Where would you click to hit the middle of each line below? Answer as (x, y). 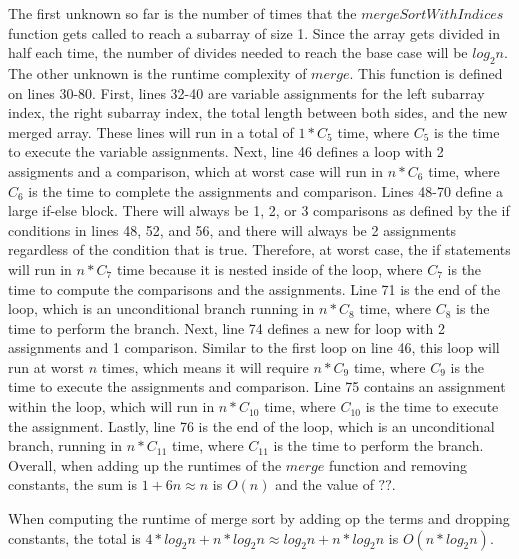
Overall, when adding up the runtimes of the (145, 464)
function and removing (398, 464)
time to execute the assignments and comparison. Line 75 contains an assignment (257, 386)
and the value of (324, 484)
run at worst (46, 366)
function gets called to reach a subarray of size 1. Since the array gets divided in (254, 32)
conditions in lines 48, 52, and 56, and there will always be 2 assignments (232, 229)
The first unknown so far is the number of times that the (182, 13)
